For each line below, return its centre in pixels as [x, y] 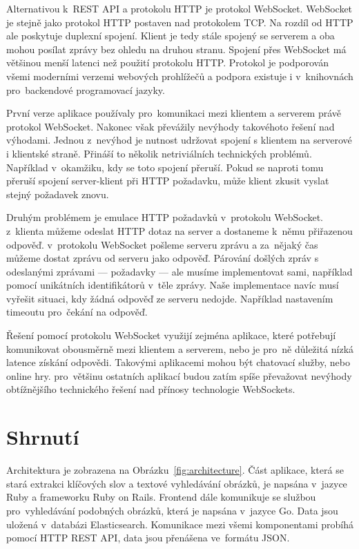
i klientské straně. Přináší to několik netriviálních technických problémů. [159, 153]
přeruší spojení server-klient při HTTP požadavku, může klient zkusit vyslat [168, 181]
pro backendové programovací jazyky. [86, 89]
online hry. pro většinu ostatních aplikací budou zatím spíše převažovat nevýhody [179, 375]
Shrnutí [43, 437]
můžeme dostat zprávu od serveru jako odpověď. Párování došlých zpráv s [163, 258]
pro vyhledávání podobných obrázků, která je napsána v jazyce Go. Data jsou [172, 510]
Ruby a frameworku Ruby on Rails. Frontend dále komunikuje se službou [161, 497]
